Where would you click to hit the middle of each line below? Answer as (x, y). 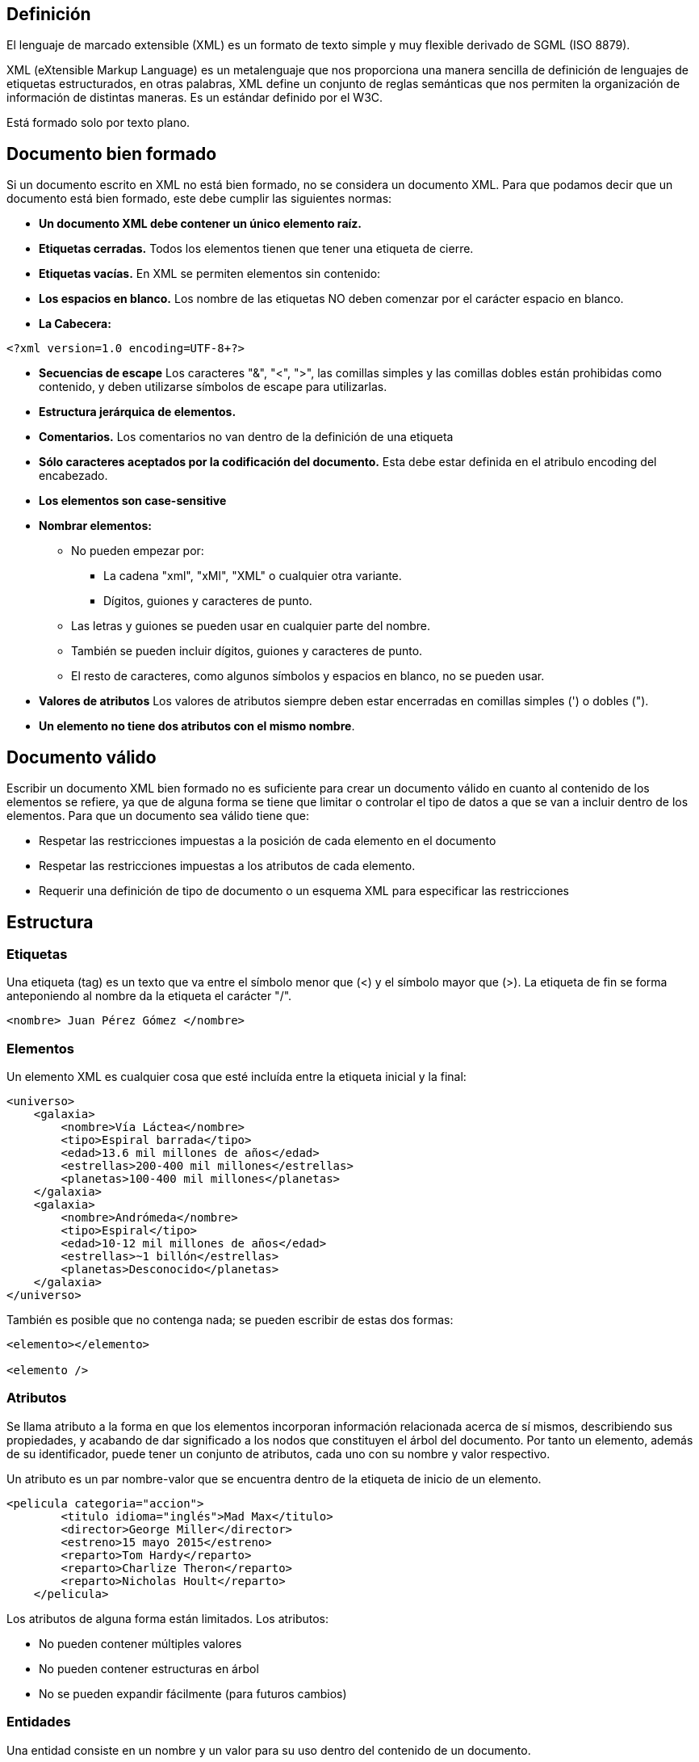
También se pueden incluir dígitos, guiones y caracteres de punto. (247, 651)
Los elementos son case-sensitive (133, 501)
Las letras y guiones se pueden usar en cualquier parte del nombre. (251, 626)
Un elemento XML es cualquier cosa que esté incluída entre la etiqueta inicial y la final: (236, 1077)
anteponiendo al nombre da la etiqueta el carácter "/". (149, 996)
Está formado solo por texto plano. (98, 123)
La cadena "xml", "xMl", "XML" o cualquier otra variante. (253, 576)
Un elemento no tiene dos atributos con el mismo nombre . (197, 726)
